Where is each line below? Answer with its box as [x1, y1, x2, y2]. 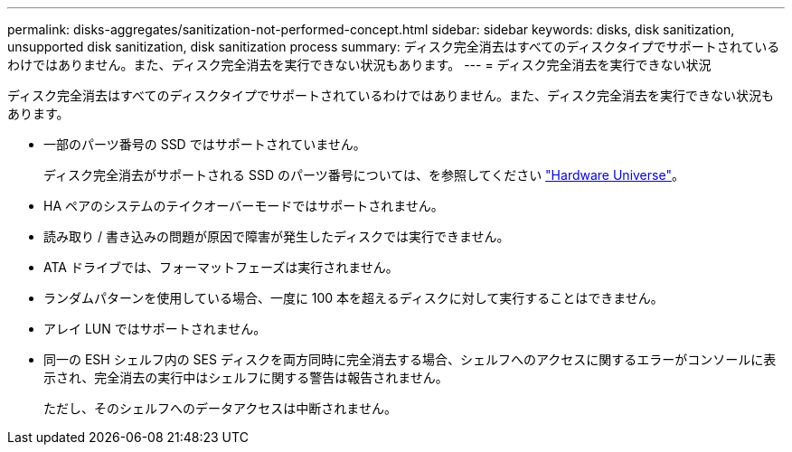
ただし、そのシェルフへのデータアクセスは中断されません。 [43, 400, 397, 416]
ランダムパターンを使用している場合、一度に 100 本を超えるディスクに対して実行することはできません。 [43, 290, 664, 306]
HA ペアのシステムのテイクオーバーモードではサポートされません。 [43, 198, 444, 213]
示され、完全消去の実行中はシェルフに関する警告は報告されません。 [43, 370, 448, 385]
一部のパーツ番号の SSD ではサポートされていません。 [43, 137, 366, 152]
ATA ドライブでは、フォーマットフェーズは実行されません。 [43, 259, 399, 275]
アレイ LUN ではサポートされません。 [43, 321, 267, 336]
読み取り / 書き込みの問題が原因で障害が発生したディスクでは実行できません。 [43, 229, 510, 244]
